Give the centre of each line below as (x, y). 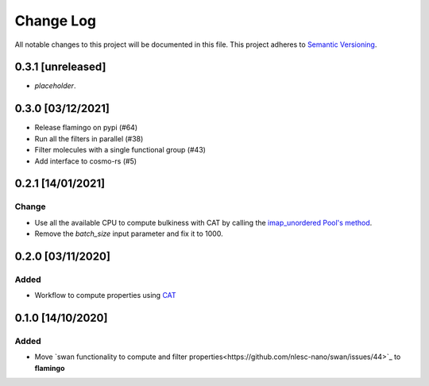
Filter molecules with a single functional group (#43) (120, 150)
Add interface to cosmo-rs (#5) (86, 161)
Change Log (56, 21)
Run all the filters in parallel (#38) (89, 138)
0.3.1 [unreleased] (60, 67)
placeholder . (55, 86)
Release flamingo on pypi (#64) (86, 128)
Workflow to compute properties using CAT (105, 295)
